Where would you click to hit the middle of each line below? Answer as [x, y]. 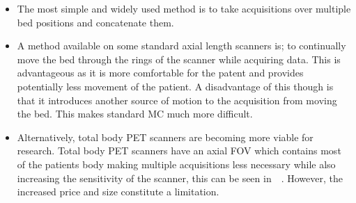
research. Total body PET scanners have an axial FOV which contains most [179, 151]
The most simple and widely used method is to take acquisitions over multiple [184, 8]
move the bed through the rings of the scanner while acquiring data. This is [179, 59]
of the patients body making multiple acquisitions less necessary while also [176, 164]
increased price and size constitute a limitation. [118, 192]
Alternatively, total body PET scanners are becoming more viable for [165, 137]
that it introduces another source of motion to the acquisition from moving [177, 100]
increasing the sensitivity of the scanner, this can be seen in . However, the [180, 178]
